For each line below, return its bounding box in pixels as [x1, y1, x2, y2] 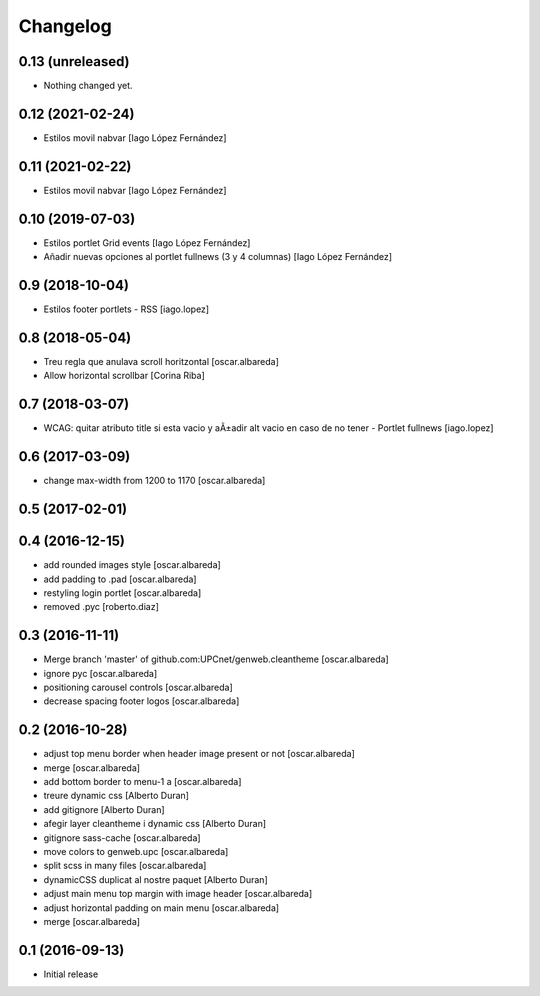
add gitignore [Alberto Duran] [43, 803, 165, 815]
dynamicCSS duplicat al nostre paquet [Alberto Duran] [43, 873, 269, 885]
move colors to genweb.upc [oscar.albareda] [43, 846, 229, 857]
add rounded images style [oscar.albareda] [43, 559, 222, 571]
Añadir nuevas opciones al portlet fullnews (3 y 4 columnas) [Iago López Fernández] [43, 251, 393, 263]
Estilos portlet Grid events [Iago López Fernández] [43, 236, 251, 249]
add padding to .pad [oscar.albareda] [43, 573, 197, 585]
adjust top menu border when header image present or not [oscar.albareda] [43, 748, 355, 760]
